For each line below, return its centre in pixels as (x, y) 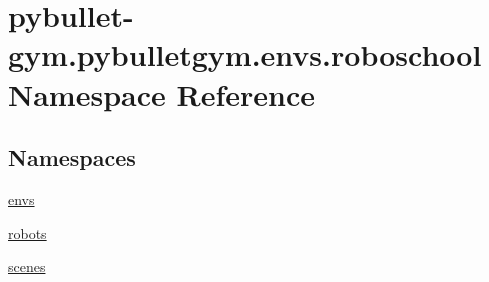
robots (27, 232)
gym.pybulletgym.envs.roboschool (245, 54)
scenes (27, 266)
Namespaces (72, 157)
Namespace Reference (161, 93)
